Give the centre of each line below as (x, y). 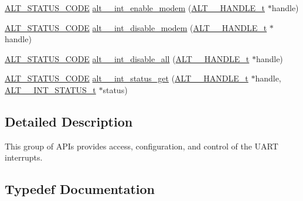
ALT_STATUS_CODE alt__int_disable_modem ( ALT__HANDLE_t (136, 27)
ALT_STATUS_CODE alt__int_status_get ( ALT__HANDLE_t (127, 78)
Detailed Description (69, 121)
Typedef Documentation (80, 189)
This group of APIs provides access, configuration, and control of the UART (142, 146)
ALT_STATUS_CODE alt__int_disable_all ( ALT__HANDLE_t (127, 58)
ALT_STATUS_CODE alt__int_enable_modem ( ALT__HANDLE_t (135, 8)
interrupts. (24, 157)
